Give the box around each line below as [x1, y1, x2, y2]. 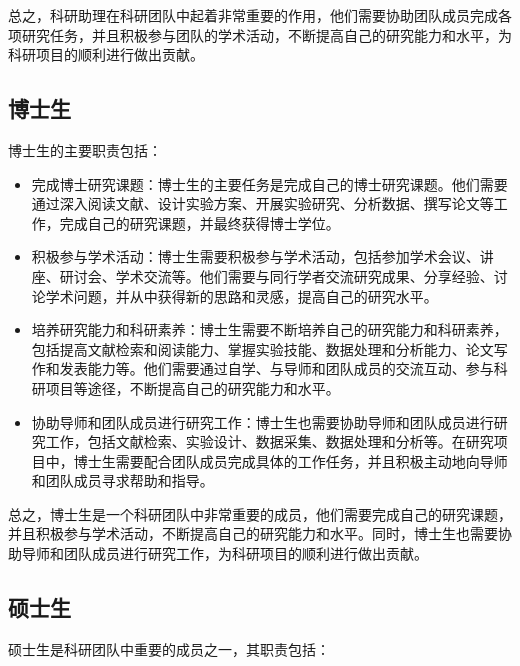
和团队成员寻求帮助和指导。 [31, 470, 214, 491]
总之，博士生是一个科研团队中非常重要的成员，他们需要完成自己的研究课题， [8, 503, 512, 524]
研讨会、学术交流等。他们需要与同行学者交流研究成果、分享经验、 [59, 265, 494, 286]
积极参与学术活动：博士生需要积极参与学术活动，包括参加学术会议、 [31, 246, 480, 267]
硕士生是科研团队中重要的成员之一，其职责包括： [8, 638, 330, 659]
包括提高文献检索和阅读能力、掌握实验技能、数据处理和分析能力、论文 [31, 338, 494, 359]
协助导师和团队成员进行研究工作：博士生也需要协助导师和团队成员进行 [31, 411, 494, 432]
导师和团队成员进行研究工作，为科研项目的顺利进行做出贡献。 [21, 543, 428, 564]
